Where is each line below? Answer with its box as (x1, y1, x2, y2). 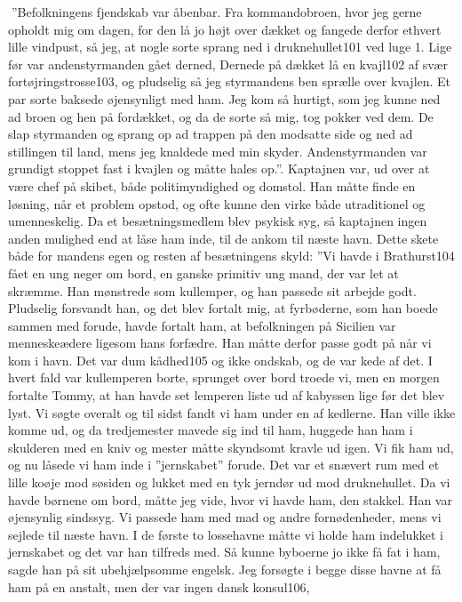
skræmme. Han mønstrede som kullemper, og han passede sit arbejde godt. (8, 281, 417, 300)
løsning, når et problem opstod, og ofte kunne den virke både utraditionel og (8, 194, 426, 213)
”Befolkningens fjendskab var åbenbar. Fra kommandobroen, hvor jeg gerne (11, 3, 422, 20)
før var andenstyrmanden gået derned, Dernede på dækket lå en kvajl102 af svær (8, 54, 448, 73)
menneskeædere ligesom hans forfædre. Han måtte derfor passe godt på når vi (8, 333, 432, 352)
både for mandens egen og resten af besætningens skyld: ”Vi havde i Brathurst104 (8, 246, 455, 265)
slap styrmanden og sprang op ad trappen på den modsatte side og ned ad (8, 124, 413, 143)
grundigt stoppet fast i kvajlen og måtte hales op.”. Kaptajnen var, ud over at (8, 159, 430, 178)
